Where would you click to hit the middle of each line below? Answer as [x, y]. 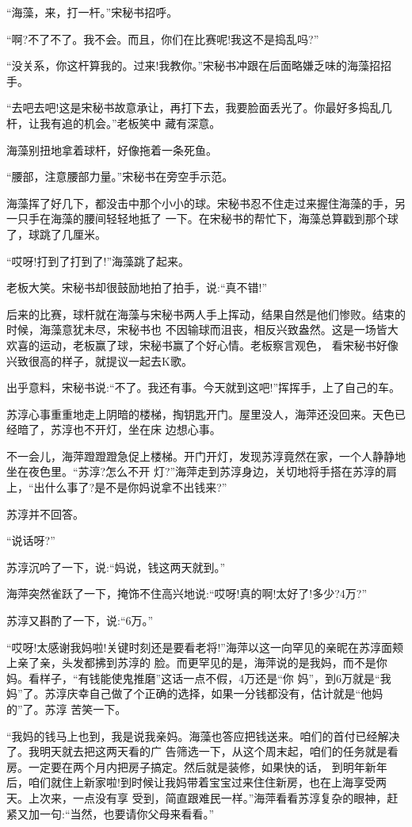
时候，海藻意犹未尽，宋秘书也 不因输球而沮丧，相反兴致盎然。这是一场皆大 [202, 329]
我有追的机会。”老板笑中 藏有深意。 [130, 123]
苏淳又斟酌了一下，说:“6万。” [80, 620]
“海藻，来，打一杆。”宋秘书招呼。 [92, 12]
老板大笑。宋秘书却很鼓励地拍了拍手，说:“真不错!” [137, 287]
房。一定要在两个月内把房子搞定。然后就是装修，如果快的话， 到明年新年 [197, 766]
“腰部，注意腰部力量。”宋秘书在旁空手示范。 [120, 176]
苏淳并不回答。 [45, 513]
